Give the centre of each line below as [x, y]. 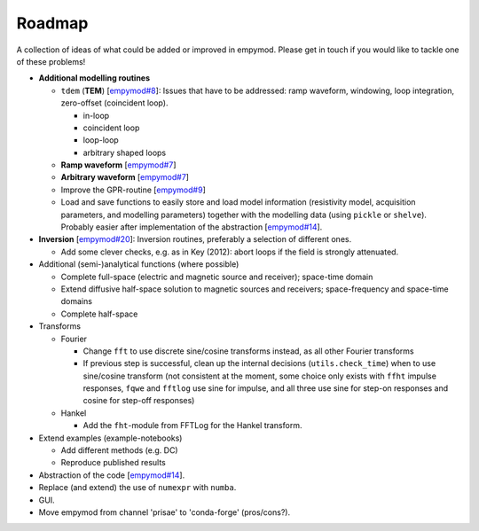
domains [77, 301]
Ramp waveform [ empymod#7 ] [118, 165]
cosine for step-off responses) [139, 401]
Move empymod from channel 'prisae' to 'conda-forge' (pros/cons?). [165, 512]
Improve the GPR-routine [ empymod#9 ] [133, 190]
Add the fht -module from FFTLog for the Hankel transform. [192, 426]
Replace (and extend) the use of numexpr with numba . [137, 488]
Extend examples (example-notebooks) [110, 438]
